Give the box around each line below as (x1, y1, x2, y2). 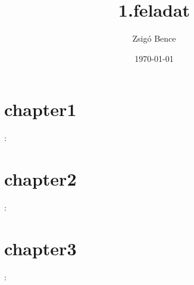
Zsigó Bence (132, 32, 176, 45)
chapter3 (4, 236, 77, 260)
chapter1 (4, 97, 77, 121)
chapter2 (4, 167, 77, 191)
